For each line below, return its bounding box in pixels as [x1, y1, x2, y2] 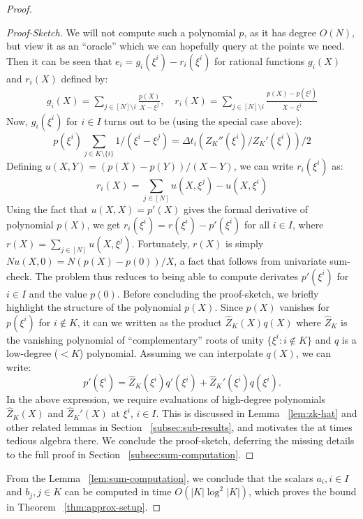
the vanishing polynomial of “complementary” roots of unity [6, 332, 264, 346]
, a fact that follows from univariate [174, 253, 327, 268]
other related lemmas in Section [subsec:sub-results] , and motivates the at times [6, 419, 353, 434]
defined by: [61, 71, 108, 85]
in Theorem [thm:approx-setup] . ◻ [6, 499, 161, 514]
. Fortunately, [131, 235, 190, 250]
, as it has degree [244, 24, 317, 39]
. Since [214, 300, 243, 314]
